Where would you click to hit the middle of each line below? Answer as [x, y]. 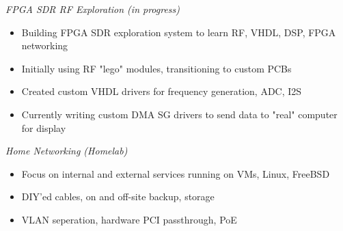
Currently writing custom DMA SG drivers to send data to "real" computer [179, 114]
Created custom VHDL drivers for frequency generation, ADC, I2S [162, 91]
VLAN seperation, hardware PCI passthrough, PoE [129, 219]
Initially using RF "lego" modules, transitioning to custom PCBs [156, 68]
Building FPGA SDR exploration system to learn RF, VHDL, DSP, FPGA [179, 32]
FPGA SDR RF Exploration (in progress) [93, 9]
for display [44, 127]
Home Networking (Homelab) [67, 151]
